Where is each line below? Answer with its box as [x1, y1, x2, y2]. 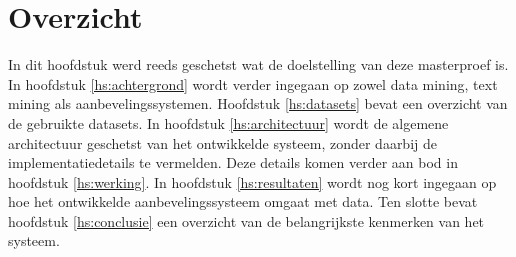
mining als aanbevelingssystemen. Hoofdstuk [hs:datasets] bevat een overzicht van [8, 93, 508, 114]
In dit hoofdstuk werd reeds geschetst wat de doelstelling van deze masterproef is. [8, 54, 509, 75]
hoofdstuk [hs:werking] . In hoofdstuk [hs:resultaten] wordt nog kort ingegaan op [8, 171, 497, 192]
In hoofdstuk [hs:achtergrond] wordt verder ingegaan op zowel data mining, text [8, 73, 498, 94]
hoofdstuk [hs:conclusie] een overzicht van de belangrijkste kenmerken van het [8, 210, 485, 231]
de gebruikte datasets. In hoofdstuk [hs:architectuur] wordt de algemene [8, 112, 449, 133]
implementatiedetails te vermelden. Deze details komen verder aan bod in [8, 152, 458, 173]
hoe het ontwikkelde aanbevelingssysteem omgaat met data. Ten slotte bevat [8, 191, 478, 212]
